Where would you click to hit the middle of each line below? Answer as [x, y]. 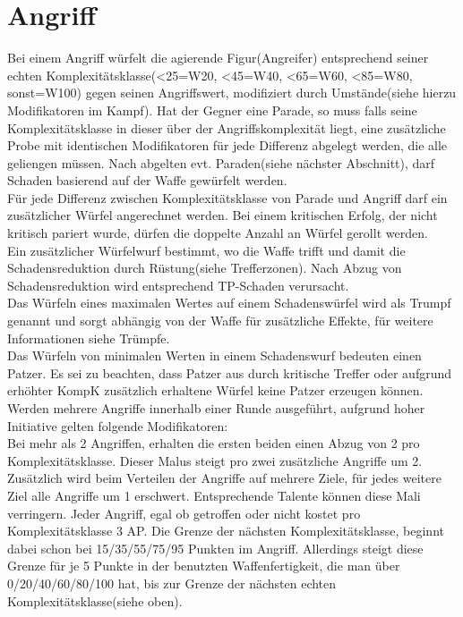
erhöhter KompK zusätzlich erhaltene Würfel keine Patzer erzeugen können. [215, 390]
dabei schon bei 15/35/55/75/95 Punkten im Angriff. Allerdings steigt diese [215, 548]
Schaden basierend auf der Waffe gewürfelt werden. [147, 180]
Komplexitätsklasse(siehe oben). [95, 600]
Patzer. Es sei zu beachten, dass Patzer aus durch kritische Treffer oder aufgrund [230, 372]
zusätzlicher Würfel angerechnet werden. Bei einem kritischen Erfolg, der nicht [223, 215]
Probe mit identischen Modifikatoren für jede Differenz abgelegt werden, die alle [227, 145]
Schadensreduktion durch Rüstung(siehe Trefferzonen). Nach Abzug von [205, 268]
